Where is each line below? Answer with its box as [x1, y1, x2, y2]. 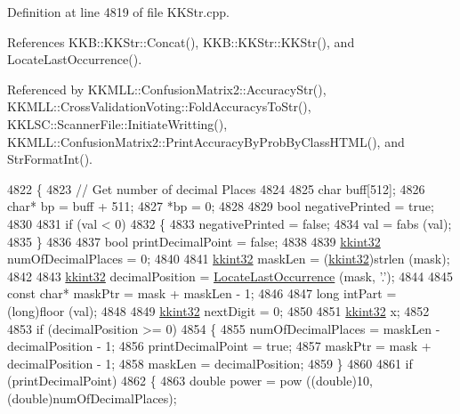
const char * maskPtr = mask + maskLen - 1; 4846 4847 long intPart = [7, 284, 397, 303]
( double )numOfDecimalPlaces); [7, 388, 177, 407]
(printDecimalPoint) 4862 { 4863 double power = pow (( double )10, [7, 371, 373, 390]
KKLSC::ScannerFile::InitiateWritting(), [7, 114, 228, 133]
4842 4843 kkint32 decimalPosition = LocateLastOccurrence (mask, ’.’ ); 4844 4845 [7, 266, 454, 285]
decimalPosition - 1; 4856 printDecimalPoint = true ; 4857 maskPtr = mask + [7, 337, 432, 355]
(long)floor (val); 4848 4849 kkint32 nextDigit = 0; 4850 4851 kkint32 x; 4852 [7, 301, 430, 320]
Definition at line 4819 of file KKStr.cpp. [7, 3, 230, 20]
